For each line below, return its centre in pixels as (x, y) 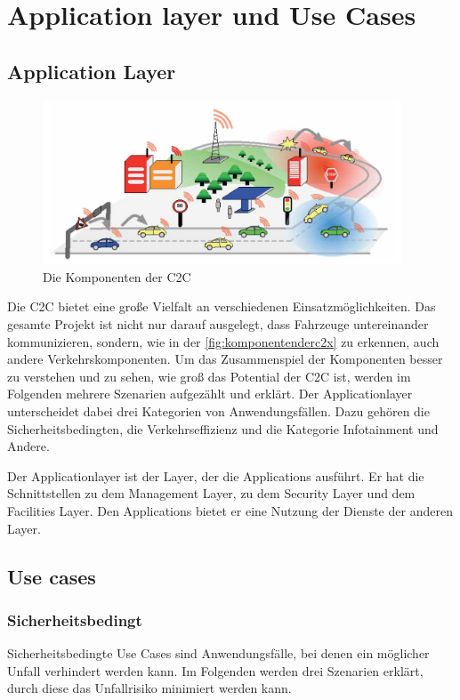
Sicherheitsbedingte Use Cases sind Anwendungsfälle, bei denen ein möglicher (218, 653)
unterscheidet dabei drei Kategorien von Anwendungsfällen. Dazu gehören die (218, 410)
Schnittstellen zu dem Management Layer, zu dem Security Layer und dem (211, 493)
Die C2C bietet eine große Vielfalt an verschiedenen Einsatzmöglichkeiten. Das (222, 306)
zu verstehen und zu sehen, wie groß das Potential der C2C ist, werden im (209, 376)
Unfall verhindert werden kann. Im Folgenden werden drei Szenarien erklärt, (215, 670)
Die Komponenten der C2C (117, 276)
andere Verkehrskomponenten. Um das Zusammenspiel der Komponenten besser (225, 359)
